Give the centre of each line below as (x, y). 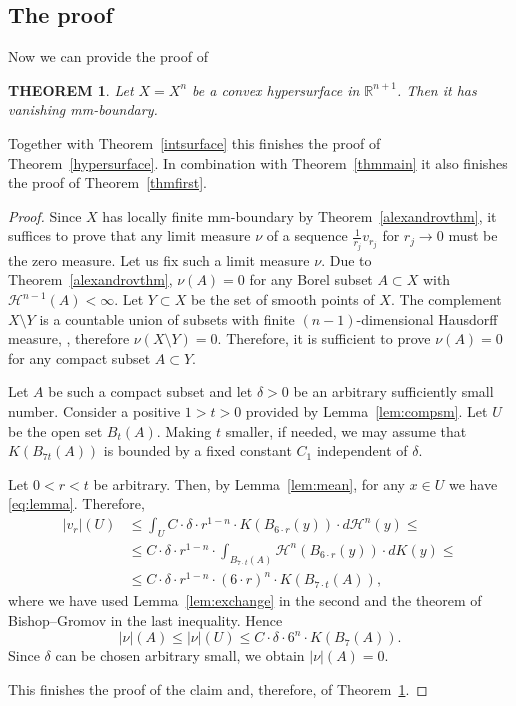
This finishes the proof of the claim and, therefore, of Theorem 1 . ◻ (218, 688)
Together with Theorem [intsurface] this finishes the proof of (194, 142)
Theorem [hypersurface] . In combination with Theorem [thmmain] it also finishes (258, 162)
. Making (184, 430)
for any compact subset (79, 357)
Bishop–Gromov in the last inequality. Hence (145, 619)
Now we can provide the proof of (108, 56)
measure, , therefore (69, 338)
